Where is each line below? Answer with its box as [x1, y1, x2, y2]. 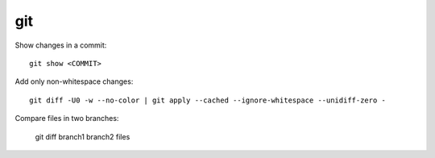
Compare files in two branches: [14, 114, 119, 123]
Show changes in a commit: [14, 40, 107, 50]
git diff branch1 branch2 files [35, 131, 130, 141]
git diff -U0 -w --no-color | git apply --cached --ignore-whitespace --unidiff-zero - [29, 95, 387, 105]
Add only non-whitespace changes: [14, 77, 134, 86]
